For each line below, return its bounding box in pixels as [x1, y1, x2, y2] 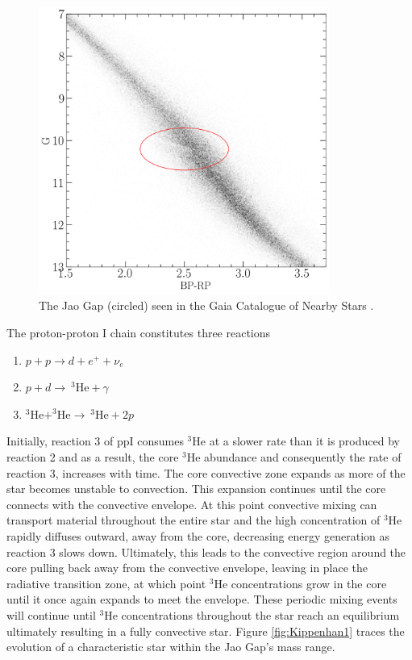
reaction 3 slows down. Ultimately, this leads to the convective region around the [6, 543, 406, 560]
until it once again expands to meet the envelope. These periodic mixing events [6, 591, 397, 608]
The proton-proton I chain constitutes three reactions [6, 324, 271, 341]
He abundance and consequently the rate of [186, 449, 402, 466]
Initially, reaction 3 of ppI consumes [6, 432, 184, 449]
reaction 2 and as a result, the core [6, 449, 179, 466]
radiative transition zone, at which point [6, 574, 206, 591]
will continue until [6, 606, 96, 623]
